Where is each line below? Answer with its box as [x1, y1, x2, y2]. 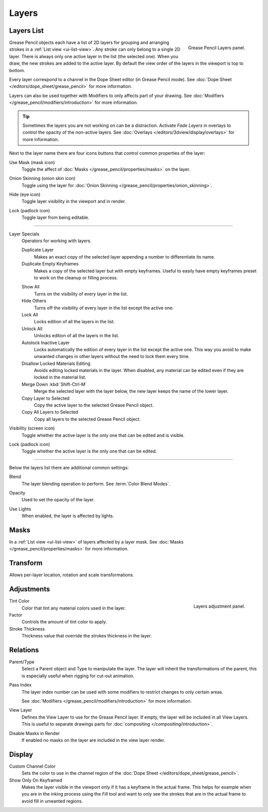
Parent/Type [9, 659, 35, 665]
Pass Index [9, 682, 32, 688]
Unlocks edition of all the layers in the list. [34, 333, 119, 339]
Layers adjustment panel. [194, 603, 245, 609]
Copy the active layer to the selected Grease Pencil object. [34, 402, 154, 408]
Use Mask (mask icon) [9, 159, 55, 165]
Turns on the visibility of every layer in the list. [34, 291, 129, 297]
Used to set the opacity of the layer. [21, 497, 95, 503]
